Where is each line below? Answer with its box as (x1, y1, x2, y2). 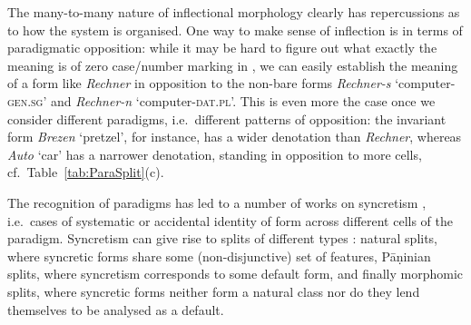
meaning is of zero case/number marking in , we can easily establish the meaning (7, 55, 458, 74)
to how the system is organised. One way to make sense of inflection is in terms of (7, 20, 463, 39)
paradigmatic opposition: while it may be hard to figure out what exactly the (7, 38, 437, 57)
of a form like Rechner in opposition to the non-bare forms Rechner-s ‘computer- (7, 74, 456, 93)
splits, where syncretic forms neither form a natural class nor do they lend (7, 281, 420, 300)
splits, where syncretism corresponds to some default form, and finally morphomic (7, 264, 464, 283)
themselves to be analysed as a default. (7, 300, 224, 319)
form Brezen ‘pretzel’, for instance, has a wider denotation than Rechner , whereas (7, 127, 462, 146)
